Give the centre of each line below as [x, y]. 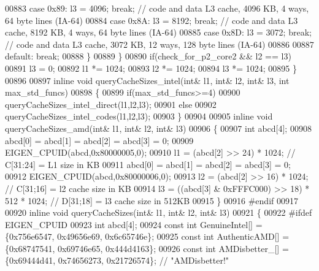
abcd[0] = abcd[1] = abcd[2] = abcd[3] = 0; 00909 [99, 140]
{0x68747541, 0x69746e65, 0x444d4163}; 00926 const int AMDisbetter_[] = [147, 248]
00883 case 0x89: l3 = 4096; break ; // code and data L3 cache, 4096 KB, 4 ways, [157, 8]
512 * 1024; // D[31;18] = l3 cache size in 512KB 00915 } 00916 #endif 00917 [152, 200]
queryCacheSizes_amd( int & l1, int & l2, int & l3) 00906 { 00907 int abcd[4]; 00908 [158, 128]
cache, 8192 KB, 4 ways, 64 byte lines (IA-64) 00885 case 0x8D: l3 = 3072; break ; [158, 32]
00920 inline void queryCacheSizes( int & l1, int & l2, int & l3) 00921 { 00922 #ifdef [159, 212]
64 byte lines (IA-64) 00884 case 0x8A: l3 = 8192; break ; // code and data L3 [152, 20]
